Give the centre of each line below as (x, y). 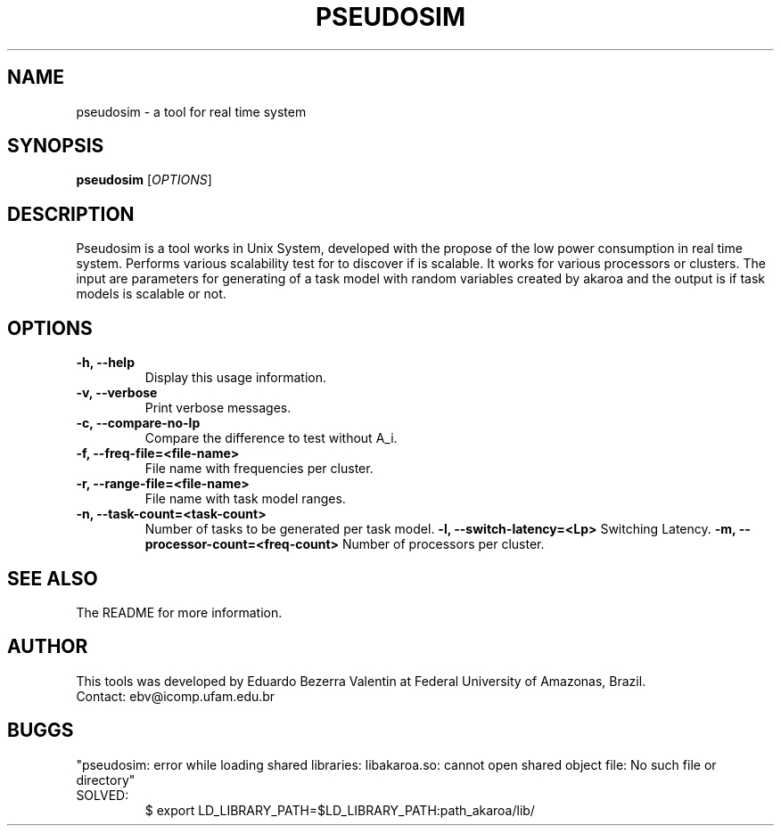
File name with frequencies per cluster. (259, 469)
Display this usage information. (236, 378)
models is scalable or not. (151, 294)
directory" (106, 780)
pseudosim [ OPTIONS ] (144, 180)
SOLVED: (103, 795)
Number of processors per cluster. (444, 544)
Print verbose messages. (218, 408)
